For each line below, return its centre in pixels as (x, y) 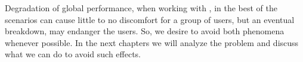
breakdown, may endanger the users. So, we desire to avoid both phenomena (145, 31)
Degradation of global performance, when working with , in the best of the (141, 8)
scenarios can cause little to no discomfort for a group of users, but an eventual (150, 19)
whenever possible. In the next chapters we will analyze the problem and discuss (152, 42)
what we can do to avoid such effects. (73, 54)
